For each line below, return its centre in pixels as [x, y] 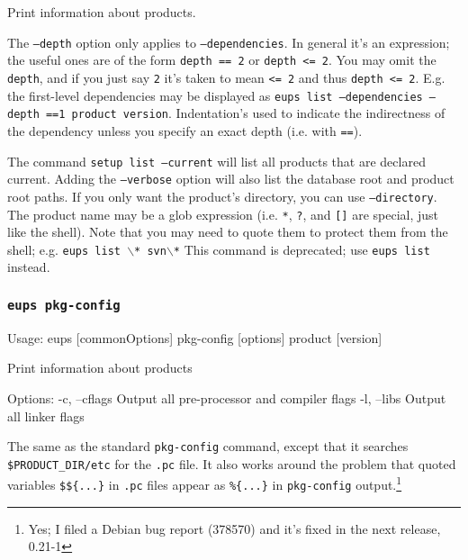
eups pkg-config [64, 305]
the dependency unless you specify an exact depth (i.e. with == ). [185, 130]
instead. [29, 267]
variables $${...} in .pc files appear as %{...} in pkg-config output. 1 [205, 483]
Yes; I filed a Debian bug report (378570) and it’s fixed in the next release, [234, 528]
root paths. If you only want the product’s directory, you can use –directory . [222, 196]
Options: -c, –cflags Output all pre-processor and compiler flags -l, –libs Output [227, 397]
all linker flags [46, 415]
